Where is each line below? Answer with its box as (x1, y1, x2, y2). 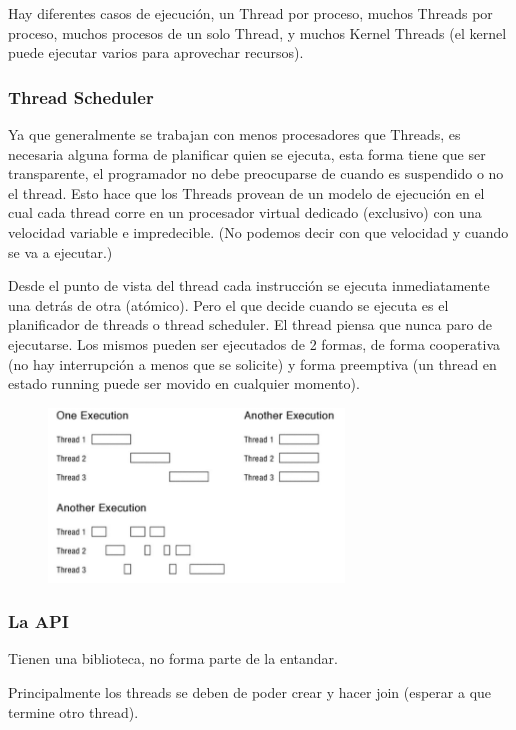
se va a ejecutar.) (8, 241, 113, 262)
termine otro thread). (8, 701, 139, 722)
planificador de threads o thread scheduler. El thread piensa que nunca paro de (8, 314, 493, 335)
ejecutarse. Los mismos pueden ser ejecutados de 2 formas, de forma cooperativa (8, 333, 501, 354)
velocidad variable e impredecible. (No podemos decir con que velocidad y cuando (8, 221, 509, 242)
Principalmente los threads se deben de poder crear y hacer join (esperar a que (8, 682, 492, 703)
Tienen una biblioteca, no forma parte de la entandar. (8, 648, 338, 669)
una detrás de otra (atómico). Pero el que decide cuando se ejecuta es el (8, 294, 449, 315)
